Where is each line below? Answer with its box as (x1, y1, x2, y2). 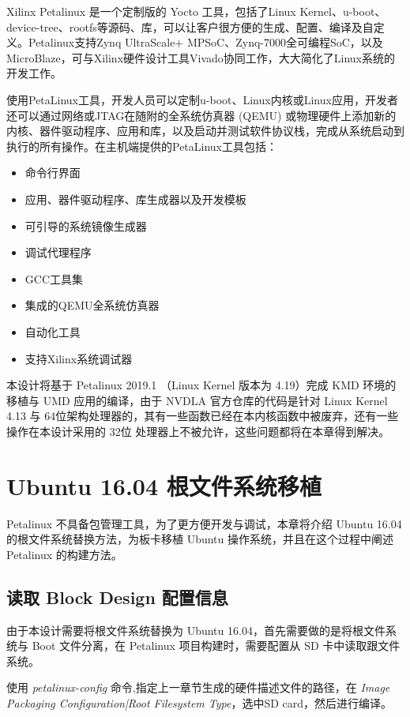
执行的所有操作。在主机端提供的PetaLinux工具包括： (6, 137, 278, 154)
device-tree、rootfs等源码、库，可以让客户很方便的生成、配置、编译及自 (6, 18, 374, 35)
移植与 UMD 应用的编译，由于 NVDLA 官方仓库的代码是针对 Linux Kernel (6, 392, 388, 408)
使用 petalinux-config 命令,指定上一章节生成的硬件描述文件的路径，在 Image (6, 679, 390, 696)
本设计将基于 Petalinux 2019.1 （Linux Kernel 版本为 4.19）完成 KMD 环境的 (6, 377, 397, 393)
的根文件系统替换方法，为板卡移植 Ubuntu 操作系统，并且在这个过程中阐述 (6, 531, 394, 547)
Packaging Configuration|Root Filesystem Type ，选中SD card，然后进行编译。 (6, 694, 393, 711)
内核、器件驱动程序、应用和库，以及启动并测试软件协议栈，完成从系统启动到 (6, 122, 404, 139)
